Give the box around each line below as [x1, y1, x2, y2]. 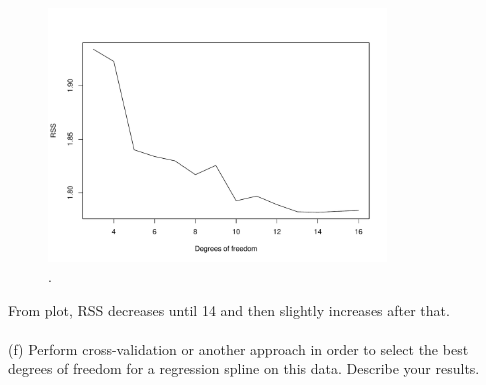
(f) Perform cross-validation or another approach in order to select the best [8, 338, 469, 359]
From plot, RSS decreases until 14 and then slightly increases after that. [8, 299, 450, 320]
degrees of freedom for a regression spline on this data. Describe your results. [8, 358, 480, 379]
